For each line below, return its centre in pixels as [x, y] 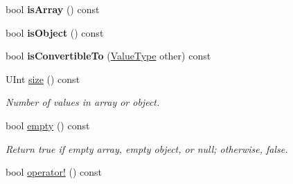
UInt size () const [43, 79]
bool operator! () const [54, 172]
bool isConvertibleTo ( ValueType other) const [108, 56]
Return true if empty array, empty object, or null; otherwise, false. [147, 148]
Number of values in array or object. [83, 102]
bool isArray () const [53, 9]
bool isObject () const [55, 32]
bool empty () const [48, 125]
